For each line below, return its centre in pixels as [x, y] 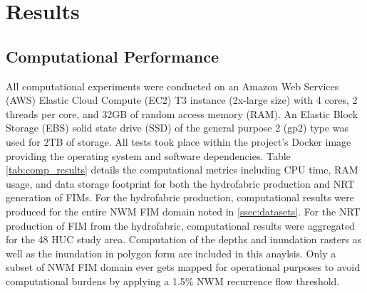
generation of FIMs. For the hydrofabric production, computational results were [180, 197]
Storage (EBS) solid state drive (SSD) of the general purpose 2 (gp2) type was [177, 128]
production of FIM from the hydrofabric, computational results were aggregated [180, 225]
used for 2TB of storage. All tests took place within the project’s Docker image [179, 141]
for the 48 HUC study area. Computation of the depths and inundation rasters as [184, 239]
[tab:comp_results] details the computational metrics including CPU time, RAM [182, 170]
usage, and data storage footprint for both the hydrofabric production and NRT [180, 183]
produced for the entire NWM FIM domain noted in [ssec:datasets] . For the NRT [183, 211]
